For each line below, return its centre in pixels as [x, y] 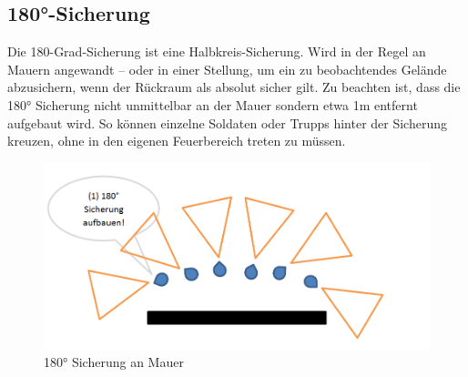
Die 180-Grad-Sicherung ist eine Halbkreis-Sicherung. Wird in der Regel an [217, 51]
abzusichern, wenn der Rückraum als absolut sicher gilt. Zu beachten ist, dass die [234, 87]
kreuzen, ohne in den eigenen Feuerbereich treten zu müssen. [177, 141]
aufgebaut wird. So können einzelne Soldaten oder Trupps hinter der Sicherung [227, 122]
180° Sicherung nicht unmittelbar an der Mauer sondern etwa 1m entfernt [213, 104]
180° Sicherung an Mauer [114, 362]
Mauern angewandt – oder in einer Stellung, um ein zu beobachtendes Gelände [227, 69]
